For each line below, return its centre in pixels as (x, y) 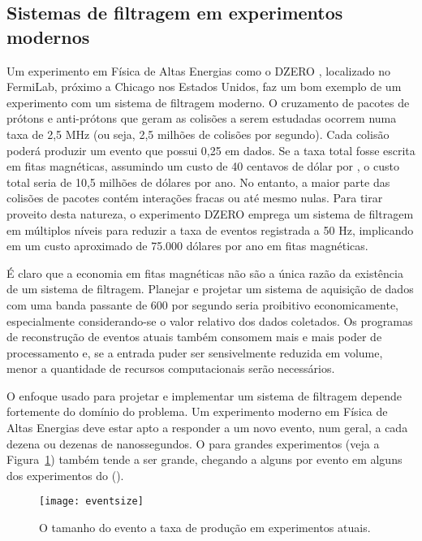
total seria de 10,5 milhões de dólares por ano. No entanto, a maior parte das (198, 182)
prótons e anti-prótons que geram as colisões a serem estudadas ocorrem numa (202, 118)
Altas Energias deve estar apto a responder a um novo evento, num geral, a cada (207, 428)
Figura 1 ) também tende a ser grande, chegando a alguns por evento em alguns (205, 459)
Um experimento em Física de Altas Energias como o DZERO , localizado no (198, 70)
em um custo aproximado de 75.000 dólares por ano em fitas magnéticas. (187, 246)
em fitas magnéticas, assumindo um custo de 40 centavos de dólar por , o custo (203, 166)
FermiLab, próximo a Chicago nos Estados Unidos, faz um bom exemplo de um (204, 87)
